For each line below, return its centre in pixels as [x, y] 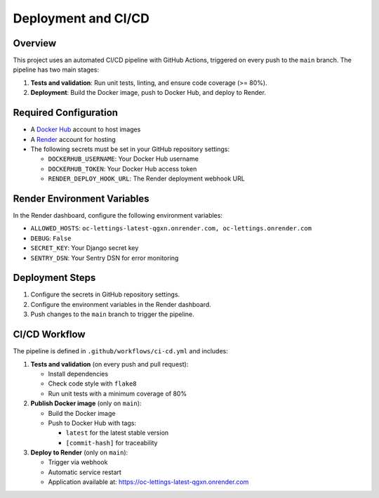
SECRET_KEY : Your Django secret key [85, 248]
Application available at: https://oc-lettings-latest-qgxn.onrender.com [148, 482]
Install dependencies [78, 374]
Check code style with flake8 [92, 384]
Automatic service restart [85, 472]
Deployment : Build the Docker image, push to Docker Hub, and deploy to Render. [148, 93]
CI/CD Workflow [49, 335]
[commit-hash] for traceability [112, 443]
